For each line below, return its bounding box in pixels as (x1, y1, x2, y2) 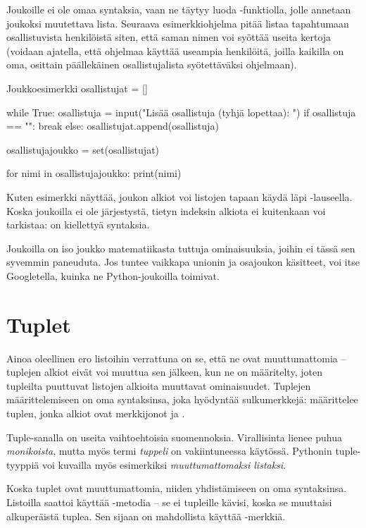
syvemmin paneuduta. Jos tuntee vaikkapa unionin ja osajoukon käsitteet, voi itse (6, 254, 360, 269)
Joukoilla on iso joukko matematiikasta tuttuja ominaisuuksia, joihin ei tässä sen (6, 240, 355, 255)
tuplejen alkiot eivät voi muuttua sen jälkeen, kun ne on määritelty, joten (6, 364, 322, 379)
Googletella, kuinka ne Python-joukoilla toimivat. (6, 268, 220, 283)
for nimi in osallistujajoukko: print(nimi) (6, 166, 182, 180)
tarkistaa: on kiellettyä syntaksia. (6, 217, 150, 232)
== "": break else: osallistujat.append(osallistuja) (6, 118, 219, 133)
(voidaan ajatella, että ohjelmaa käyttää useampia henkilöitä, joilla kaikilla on (6, 43, 344, 58)
